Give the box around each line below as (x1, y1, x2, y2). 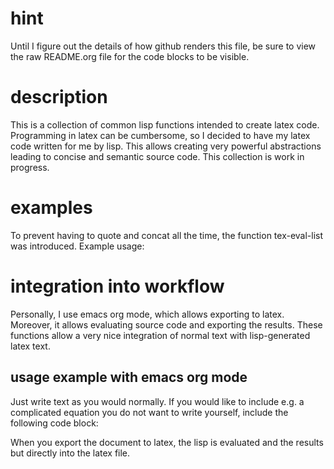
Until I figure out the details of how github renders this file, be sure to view (10, 40, 317, 52)
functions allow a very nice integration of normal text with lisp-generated (10, 329, 311, 341)
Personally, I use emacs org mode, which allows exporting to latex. (10, 308, 285, 320)
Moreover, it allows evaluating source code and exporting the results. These (10, 318, 323, 331)
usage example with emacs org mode (10, 369, 248, 386)
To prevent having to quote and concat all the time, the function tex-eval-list (10, 229, 324, 241)
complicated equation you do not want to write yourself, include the (10, 406, 289, 418)
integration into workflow (10, 275, 225, 297)
